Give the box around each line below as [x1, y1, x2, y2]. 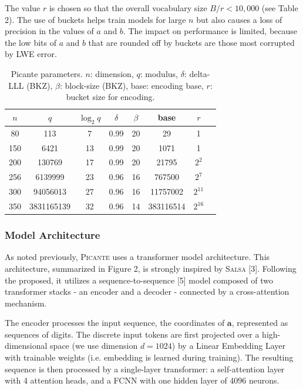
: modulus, [140, 67, 178, 79]
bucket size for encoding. [66, 91, 155, 103]
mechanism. [5, 296, 47, 309]
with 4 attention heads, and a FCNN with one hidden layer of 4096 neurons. [5, 374, 280, 386]
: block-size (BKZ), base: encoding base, [59, 79, 204, 91]
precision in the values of [5, 25, 94, 37]
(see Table [261, 2, 298, 14]
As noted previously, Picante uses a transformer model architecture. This [5, 251, 270, 263]
